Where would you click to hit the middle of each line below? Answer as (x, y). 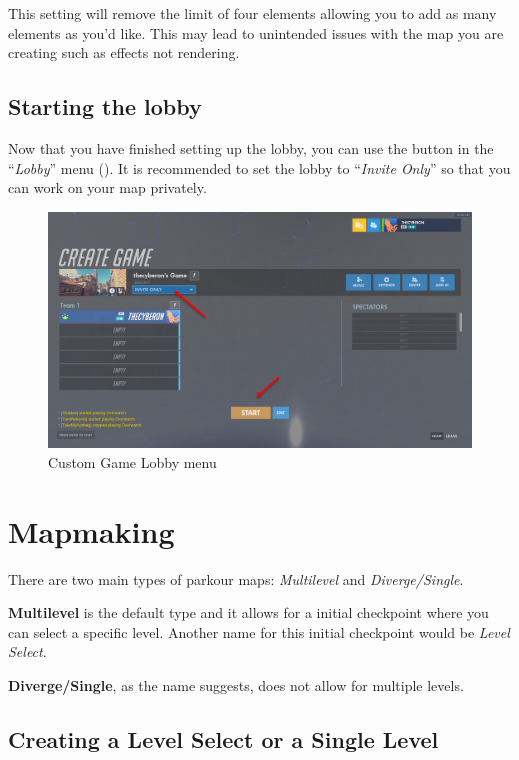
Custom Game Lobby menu (132, 461)
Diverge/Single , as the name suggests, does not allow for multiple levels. (236, 684)
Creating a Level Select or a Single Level (223, 738)
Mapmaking (91, 530)
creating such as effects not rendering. (124, 52)
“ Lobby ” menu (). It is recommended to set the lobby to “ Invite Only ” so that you (259, 167)
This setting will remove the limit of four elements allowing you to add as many (252, 13)
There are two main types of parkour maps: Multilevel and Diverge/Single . (236, 578)
